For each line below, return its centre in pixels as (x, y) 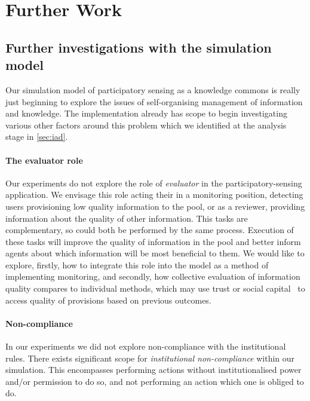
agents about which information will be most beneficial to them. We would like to (155, 253)
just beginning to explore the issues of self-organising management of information (154, 101)
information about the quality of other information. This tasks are (127, 218)
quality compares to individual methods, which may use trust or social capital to (155, 288)
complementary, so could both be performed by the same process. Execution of (150, 230)
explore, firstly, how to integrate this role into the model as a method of (137, 264)
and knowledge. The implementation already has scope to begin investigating (146, 113)
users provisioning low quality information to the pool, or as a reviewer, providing (155, 206)
